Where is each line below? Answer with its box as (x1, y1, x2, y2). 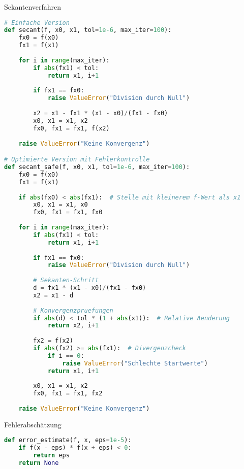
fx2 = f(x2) (33, 337, 74, 345)
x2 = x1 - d (33, 291, 74, 299)
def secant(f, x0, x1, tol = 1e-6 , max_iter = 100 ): (4, 26, 172, 34)
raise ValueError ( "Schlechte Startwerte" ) (62, 359, 208, 367)
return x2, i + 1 (47, 322, 99, 329)
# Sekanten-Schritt (33, 277, 99, 284)
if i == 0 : (47, 352, 84, 359)
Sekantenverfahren (4, 2, 62, 12)
